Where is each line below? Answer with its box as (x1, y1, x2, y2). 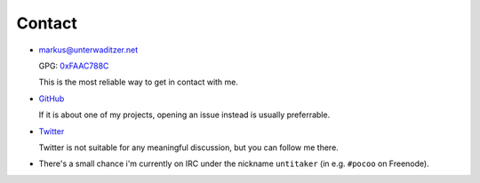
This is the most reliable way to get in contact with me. (38, 76, 239, 88)
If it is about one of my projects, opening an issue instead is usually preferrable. (38, 109, 331, 120)
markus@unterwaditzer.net (38, 44, 139, 55)
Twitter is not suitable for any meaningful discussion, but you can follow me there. (38, 142, 340, 153)
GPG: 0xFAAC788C (38, 60, 109, 71)
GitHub (38, 93, 65, 104)
